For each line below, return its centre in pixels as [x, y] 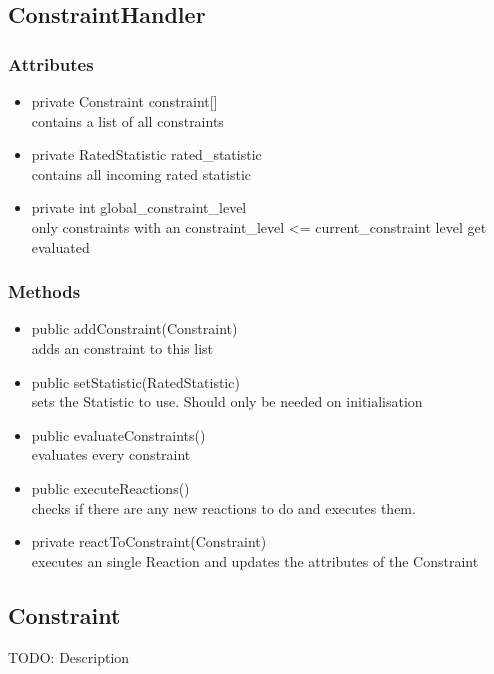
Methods [44, 291]
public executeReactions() [110, 487]
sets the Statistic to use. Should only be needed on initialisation [227, 401]
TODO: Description [69, 656]
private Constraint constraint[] [124, 101]
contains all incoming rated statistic [141, 173]
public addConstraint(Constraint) [134, 328]
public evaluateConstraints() [118, 434]
